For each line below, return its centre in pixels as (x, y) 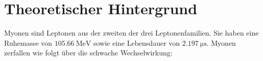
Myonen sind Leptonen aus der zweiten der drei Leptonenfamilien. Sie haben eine (131, 33)
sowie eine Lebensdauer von (137, 42)
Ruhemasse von (28, 42)
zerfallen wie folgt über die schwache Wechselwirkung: (88, 53)
